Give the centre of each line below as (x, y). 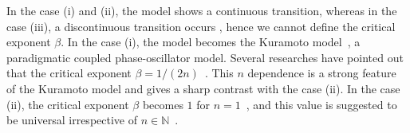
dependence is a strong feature (322, 73)
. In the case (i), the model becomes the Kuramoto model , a (211, 42)
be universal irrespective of (72, 120)
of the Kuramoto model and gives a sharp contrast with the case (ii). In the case (203, 88)
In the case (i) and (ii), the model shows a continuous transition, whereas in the (202, 10)
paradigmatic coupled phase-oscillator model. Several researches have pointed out (205, 57)
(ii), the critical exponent (68, 104)
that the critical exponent (69, 73)
